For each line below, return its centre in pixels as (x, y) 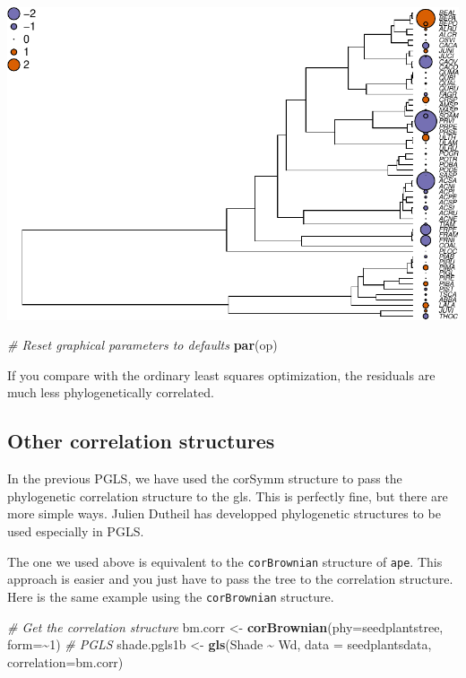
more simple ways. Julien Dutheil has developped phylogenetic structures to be (224, 513)
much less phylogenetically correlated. (111, 392)
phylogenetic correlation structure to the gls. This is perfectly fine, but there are (228, 495)
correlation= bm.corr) (65, 661)
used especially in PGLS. (76, 531)
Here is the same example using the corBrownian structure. (171, 596)
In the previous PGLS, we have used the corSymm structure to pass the (205, 478)
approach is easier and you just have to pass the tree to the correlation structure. (230, 579)
